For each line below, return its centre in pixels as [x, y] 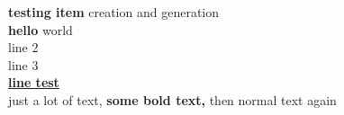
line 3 [23, 64]
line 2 [23, 47]
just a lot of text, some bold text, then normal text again [172, 99]
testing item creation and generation [114, 12]
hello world [41, 29]
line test [34, 82]
